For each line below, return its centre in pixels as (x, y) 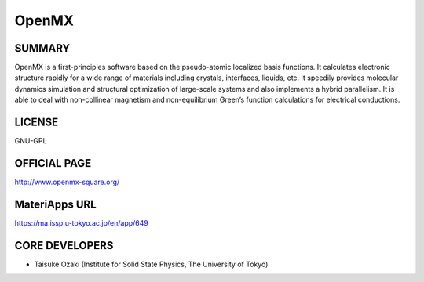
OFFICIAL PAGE (53, 163)
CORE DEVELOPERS (64, 246)
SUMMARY (42, 48)
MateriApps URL (56, 204)
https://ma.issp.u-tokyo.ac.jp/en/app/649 (82, 222)
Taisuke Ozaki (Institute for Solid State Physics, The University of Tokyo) (151, 264)
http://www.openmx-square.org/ (67, 182)
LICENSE (37, 123)
